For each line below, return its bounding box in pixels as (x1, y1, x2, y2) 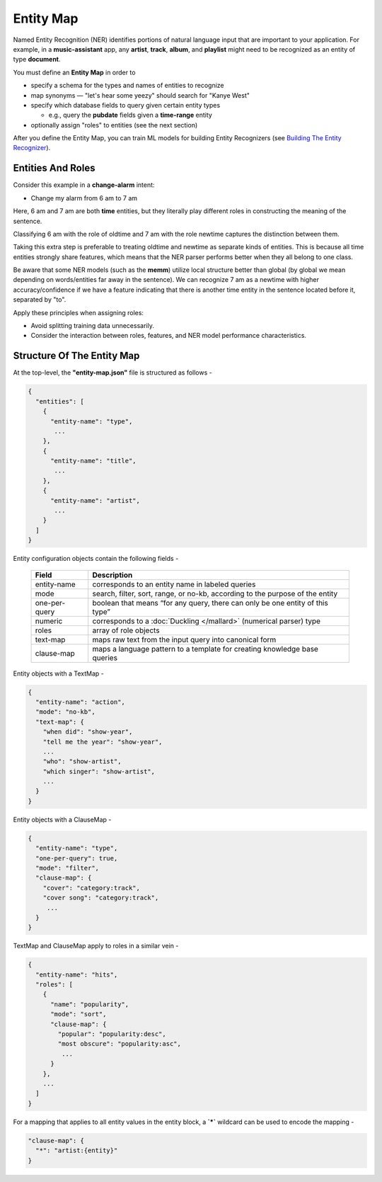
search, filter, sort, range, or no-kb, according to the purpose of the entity (92, 589, 338, 598)
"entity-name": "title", (50, 457, 137, 465)
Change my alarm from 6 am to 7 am (30, 193, 138, 202)
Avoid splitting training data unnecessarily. (30, 322, 155, 330)
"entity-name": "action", (35, 698, 125, 706)
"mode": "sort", (50, 1010, 107, 1018)
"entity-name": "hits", (35, 970, 118, 979)
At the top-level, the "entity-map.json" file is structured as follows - (13, 368, 212, 377)
